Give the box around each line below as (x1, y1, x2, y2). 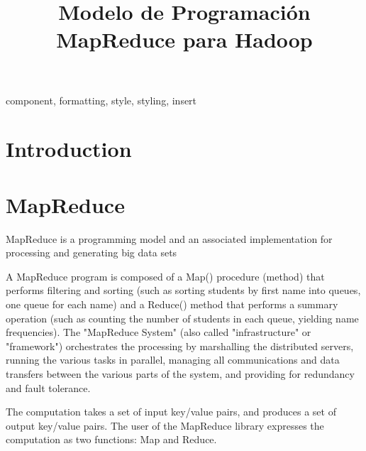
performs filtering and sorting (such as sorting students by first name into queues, (6, 283, 361, 298)
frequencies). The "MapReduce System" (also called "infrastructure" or (6, 325, 311, 339)
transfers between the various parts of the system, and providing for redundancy (6, 366, 355, 381)
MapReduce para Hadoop (56, 25, 313, 54)
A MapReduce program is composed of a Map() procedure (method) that (6, 268, 325, 283)
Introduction (6, 134, 132, 163)
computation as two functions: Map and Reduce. (6, 432, 217, 447)
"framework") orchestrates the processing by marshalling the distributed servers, (6, 338, 354, 353)
